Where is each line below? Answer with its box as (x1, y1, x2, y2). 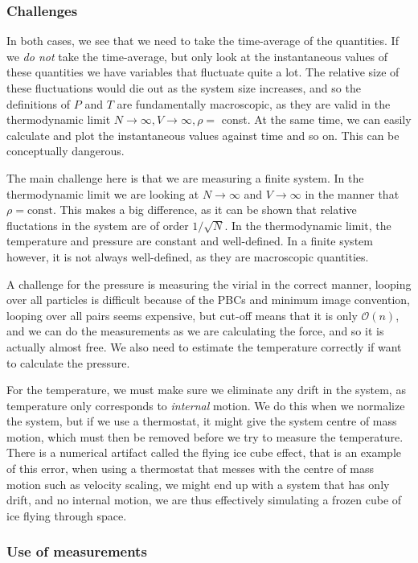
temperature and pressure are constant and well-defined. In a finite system (6, 232, 373, 249)
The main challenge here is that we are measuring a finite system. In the (6, 169, 364, 186)
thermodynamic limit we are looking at (6, 185, 199, 202)
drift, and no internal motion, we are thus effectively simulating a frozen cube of (6, 491, 402, 508)
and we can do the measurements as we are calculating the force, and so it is (6, 323, 384, 339)
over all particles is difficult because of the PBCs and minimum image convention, (6, 291, 411, 308)
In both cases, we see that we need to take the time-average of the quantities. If (6, 32, 399, 49)
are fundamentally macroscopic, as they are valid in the (117, 95, 391, 112)
